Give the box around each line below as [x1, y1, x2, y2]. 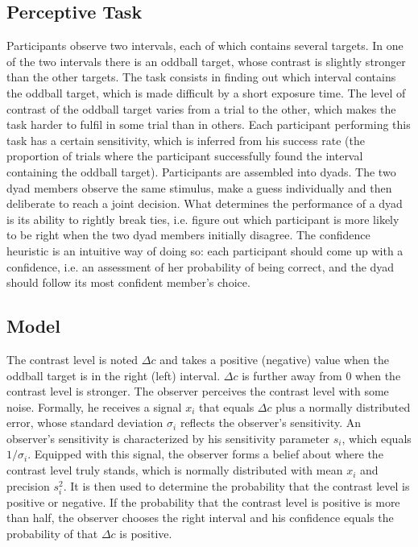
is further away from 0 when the [242, 367, 401, 383]
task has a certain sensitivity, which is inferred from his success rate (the [6, 131, 365, 148]
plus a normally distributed [275, 398, 411, 415]
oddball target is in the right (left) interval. [6, 367, 221, 383]
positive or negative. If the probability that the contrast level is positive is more [6, 493, 400, 510]
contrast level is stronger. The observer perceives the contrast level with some [6, 383, 389, 400]
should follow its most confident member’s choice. [6, 274, 250, 291]
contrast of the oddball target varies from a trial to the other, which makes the [6, 100, 396, 117]
